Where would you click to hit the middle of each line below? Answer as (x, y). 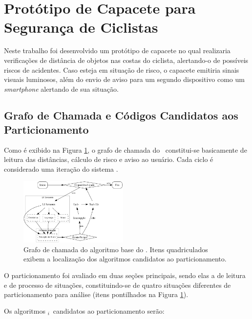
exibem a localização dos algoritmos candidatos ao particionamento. (125, 259)
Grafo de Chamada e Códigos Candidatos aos (121, 115)
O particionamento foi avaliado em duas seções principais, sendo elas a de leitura (125, 275)
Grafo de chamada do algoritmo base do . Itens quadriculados (116, 249)
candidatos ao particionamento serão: (109, 310)
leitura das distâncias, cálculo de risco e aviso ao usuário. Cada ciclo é (109, 159)
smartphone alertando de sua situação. (61, 89)
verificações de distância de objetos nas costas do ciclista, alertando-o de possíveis (126, 60)
